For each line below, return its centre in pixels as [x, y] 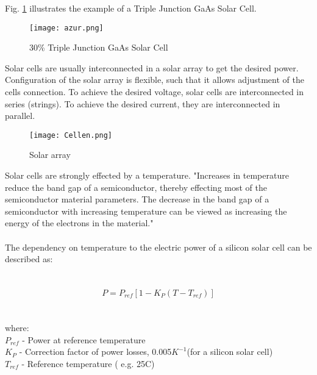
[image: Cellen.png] [71, 135]
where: [17, 328]
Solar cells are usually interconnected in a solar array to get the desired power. [152, 67]
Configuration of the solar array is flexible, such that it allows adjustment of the [155, 80]
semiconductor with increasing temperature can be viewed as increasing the [146, 211]
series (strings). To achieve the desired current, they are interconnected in [143, 103]
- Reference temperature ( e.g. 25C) [88, 363]
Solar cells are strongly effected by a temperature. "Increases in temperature [147, 175]
